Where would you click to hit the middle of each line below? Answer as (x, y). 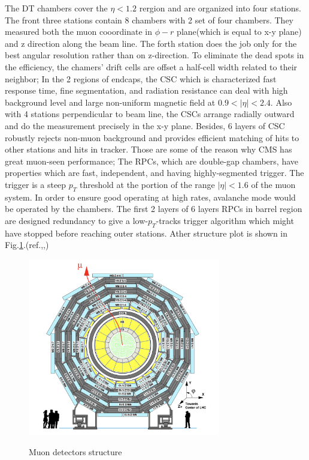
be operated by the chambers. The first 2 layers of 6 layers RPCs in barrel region (154, 209)
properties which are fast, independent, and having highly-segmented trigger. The (154, 173)
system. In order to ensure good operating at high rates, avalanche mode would (150, 197)
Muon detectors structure (75, 452)
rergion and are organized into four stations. (220, 8)
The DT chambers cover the (56, 8)
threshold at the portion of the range (147, 184)
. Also (281, 102)
